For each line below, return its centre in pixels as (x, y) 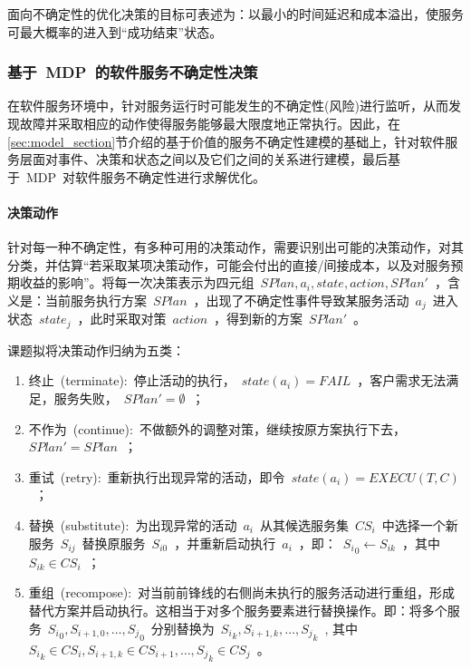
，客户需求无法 (402, 380)
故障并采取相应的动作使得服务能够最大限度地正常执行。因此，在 (210, 123)
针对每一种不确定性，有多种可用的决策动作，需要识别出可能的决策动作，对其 (235, 247)
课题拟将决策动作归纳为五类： (96, 349)
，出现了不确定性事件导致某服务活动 (301, 300)
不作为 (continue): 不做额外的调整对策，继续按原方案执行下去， (217, 428)
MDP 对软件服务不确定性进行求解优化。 (146, 176)
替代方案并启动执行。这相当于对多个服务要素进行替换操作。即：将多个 (238, 611)
